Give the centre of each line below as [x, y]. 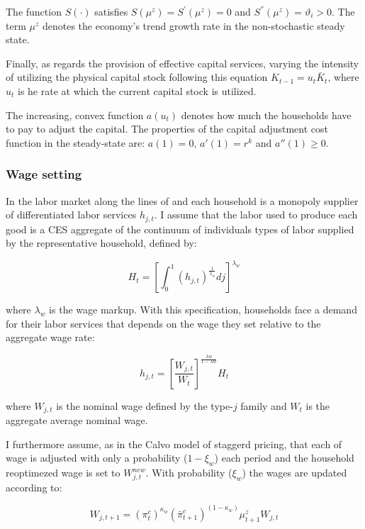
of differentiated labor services [71, 215]
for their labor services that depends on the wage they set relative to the [163, 323]
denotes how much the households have [266, 115]
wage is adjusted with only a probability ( [97, 458]
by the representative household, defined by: [101, 243]
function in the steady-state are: [75, 142]
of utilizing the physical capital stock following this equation [137, 77]
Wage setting [44, 174]
